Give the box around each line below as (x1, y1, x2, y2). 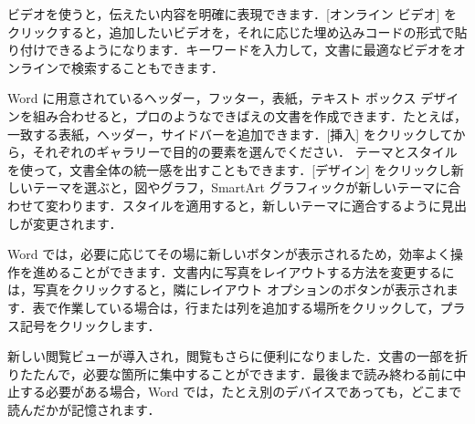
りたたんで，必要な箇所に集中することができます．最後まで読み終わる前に (7, 364, 454, 383)
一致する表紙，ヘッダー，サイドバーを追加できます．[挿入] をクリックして (7, 124, 453, 143)
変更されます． (32, 213, 122, 233)
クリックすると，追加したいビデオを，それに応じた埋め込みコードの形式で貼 (7, 22, 468, 41)
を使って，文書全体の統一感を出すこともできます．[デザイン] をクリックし (7, 160, 451, 179)
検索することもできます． (70, 57, 224, 77)
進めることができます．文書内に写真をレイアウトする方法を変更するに (32, 262, 455, 281)
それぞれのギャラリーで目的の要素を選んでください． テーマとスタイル (32, 142, 458, 161)
